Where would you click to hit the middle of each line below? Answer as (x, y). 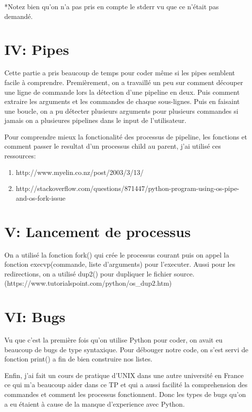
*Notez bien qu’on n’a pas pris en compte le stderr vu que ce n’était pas (112, 6)
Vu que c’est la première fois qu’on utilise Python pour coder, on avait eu (114, 340)
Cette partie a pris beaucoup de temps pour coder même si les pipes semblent (120, 73)
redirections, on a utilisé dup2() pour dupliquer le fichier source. (100, 273)
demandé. (19, 16)
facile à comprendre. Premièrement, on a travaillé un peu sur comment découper (124, 82)
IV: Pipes (37, 49)
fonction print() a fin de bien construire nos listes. (79, 359)
